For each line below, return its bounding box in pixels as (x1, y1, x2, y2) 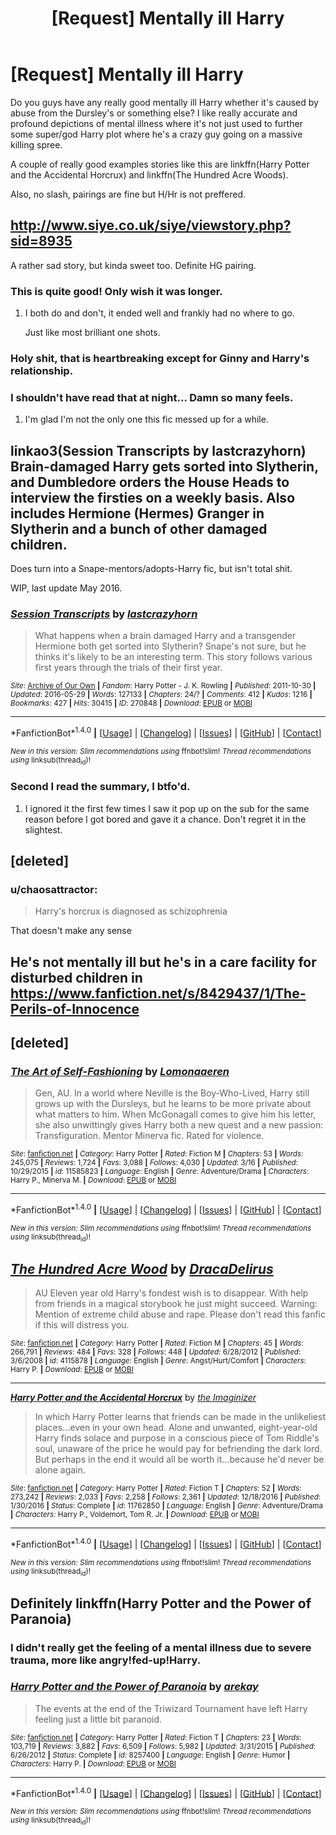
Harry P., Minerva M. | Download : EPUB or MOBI (10, 1175, 177, 1186)
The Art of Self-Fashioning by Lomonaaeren (10, 1065, 230, 1079)
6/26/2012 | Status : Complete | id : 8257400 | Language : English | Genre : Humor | (10, 1750, 291, 1760)
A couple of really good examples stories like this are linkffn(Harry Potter (10, 158, 310, 170)
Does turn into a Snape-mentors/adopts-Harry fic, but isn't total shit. (10, 563, 293, 575)
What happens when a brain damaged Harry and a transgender (34, 630, 297, 642)
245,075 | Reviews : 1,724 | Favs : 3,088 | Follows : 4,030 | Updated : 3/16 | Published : (10, 1158, 299, 1168)
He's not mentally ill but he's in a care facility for (10, 953, 317, 971)
